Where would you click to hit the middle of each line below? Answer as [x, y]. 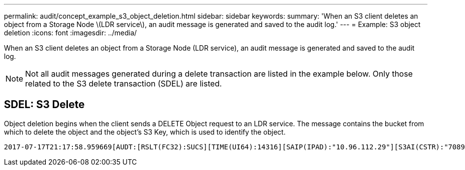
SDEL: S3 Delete [44, 105]
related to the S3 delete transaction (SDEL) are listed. [124, 84]
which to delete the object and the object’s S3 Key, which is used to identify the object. [145, 132]
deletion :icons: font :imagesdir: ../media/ [70, 33]
